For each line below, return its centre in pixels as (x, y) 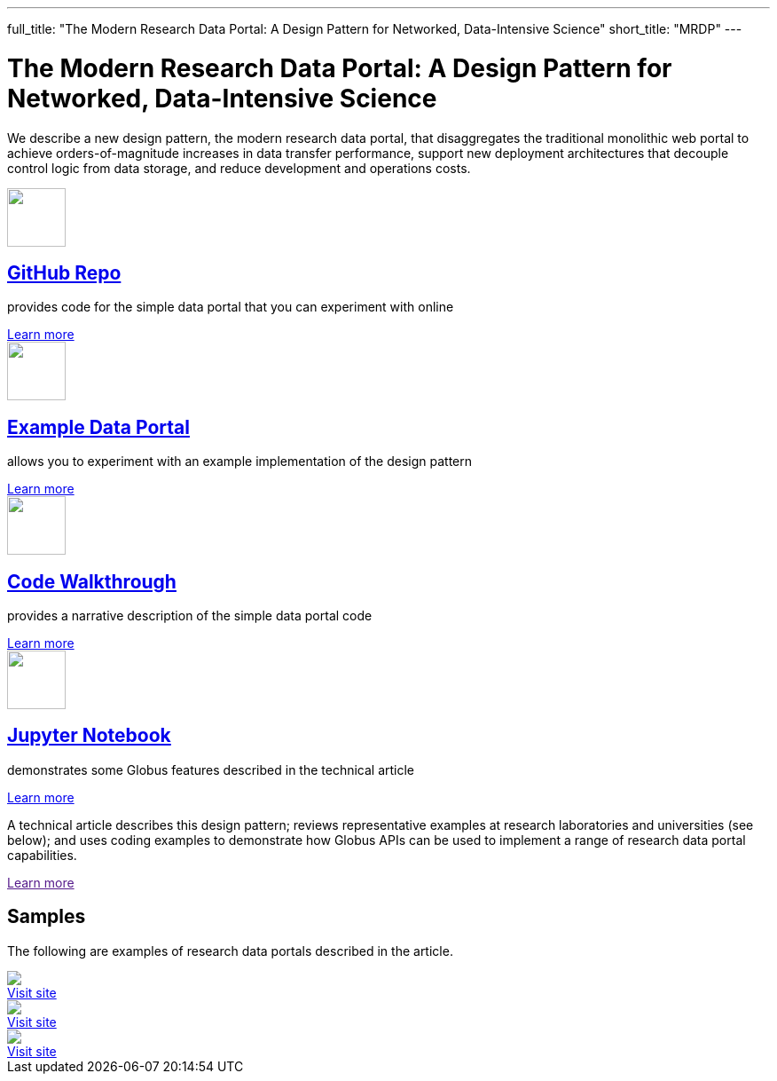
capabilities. (42, 855)
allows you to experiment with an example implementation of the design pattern (240, 462)
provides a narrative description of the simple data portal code (190, 616)
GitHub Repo (64, 272)
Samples (47, 917)
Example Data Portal (98, 427)
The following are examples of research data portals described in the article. (230, 951)
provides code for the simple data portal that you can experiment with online (231, 307)
